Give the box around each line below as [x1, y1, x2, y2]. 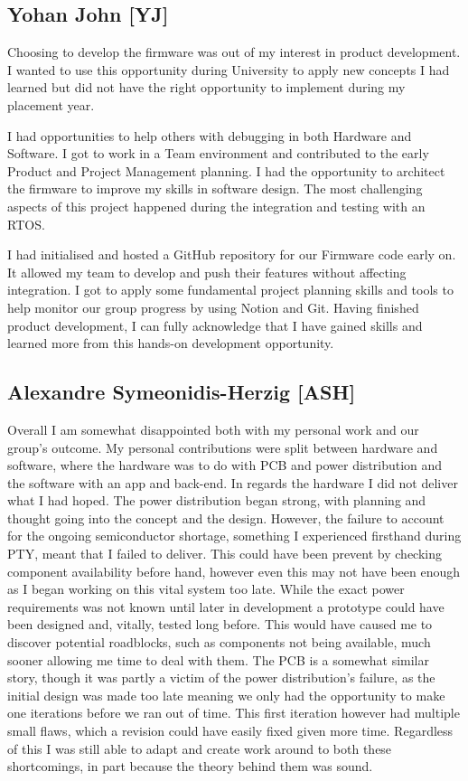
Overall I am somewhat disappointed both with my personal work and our [7, 419, 419, 438]
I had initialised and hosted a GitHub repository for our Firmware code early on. [7, 245, 456, 264]
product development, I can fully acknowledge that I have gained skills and [7, 315, 423, 334]
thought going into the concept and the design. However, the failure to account [7, 508, 445, 527]
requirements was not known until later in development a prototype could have [7, 597, 445, 616]
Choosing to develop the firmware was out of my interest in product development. [7, 42, 461, 61]
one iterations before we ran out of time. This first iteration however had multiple [7, 703, 460, 722]
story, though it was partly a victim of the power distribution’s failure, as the [7, 668, 435, 687]
